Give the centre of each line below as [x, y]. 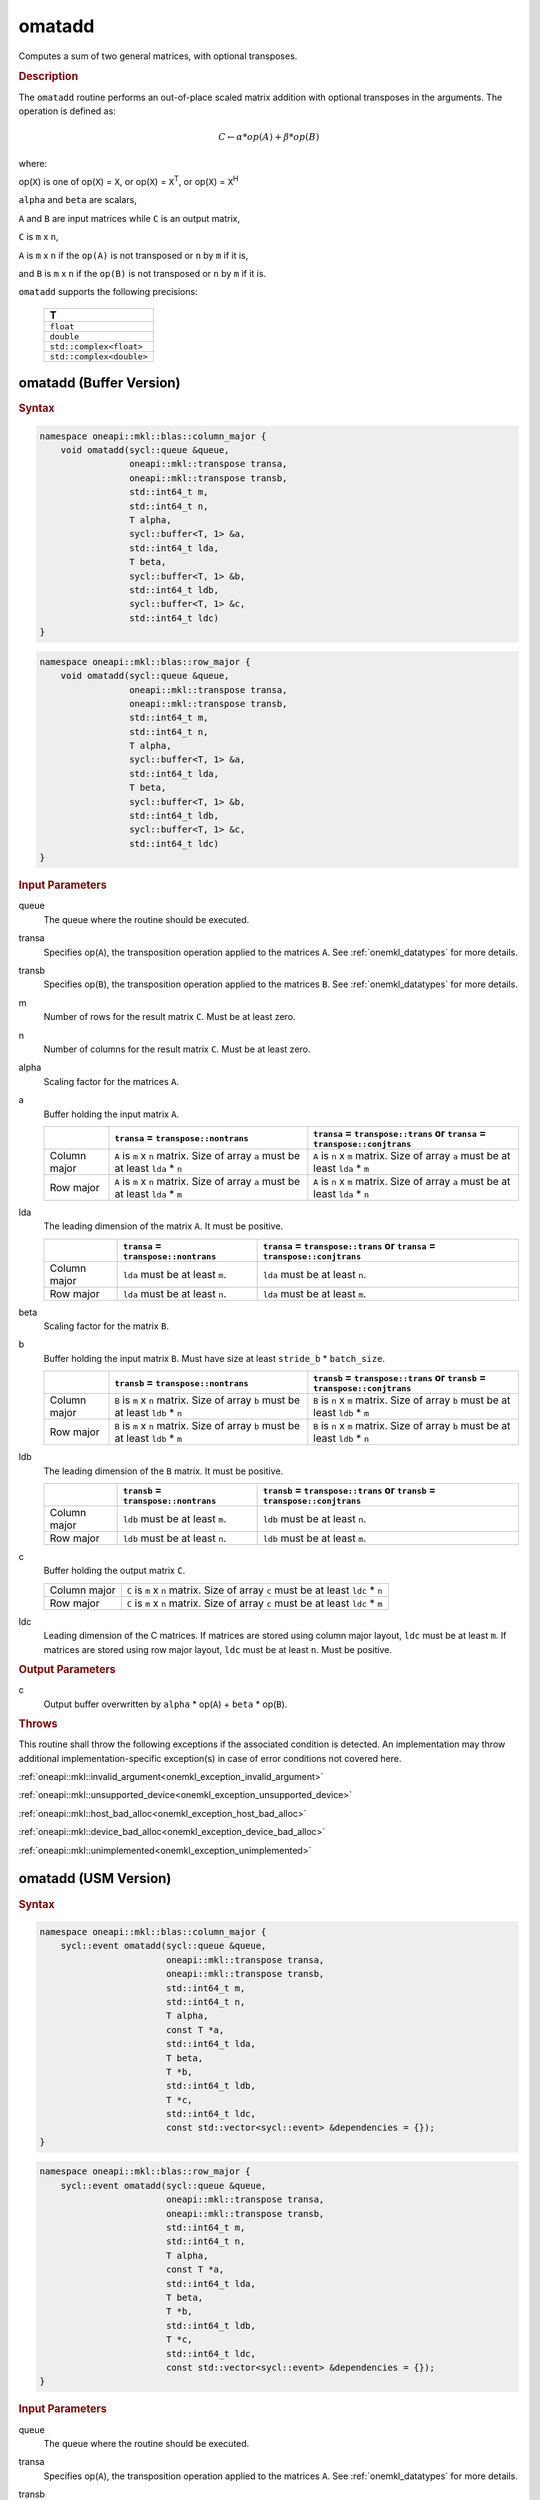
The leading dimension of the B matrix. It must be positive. [163, 1471]
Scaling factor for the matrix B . [106, 1326]
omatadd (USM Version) [95, 1878]
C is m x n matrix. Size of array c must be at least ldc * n [254, 1590]
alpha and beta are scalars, [77, 200]
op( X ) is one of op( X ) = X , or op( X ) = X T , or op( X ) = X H [128, 180]
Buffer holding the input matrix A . [111, 1114]
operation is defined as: [67, 111]
